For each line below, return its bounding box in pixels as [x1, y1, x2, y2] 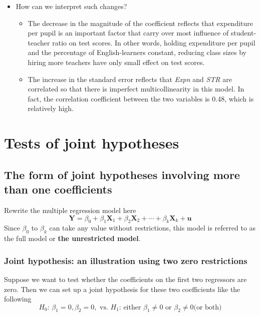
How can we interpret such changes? [16, 1, 127, 11]
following [4, 293, 32, 304]
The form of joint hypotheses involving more [4, 166, 240, 182]
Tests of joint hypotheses [4, 132, 179, 153]
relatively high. [28, 103, 74, 113]
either [123, 303, 141, 311]
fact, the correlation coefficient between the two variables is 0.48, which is [28, 93, 254, 103]
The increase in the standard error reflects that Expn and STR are [28, 73, 232, 84]
